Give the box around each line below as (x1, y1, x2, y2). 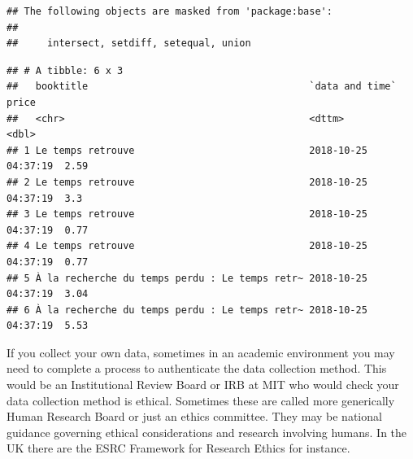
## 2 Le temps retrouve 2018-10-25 (7, 176, 367, 188)
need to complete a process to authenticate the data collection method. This (7, 360, 387, 377)
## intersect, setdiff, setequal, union (7, 37, 251, 50)
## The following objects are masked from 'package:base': (7, 6, 333, 17)
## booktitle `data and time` (7, 81, 397, 93)
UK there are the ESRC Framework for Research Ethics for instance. (7, 439, 350, 457)
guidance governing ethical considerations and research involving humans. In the (7, 423, 407, 440)
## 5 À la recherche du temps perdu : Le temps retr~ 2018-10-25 (7, 272, 367, 284)
